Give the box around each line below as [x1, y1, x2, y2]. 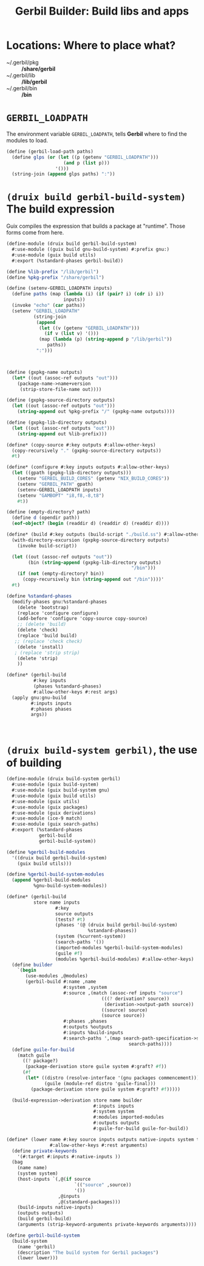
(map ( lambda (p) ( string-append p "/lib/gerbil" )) [38, 336, 172, 342]
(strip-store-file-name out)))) [19, 386, 102, 392]
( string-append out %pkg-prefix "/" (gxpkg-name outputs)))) [17, 409, 175, 415]
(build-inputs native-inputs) [17, 1204, 94, 1211]
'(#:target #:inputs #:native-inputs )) [17, 1153, 121, 1159]
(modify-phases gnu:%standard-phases [12, 599, 107, 605]
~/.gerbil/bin [6, 84, 38, 92]
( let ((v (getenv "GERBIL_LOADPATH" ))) [38, 325, 140, 331]
